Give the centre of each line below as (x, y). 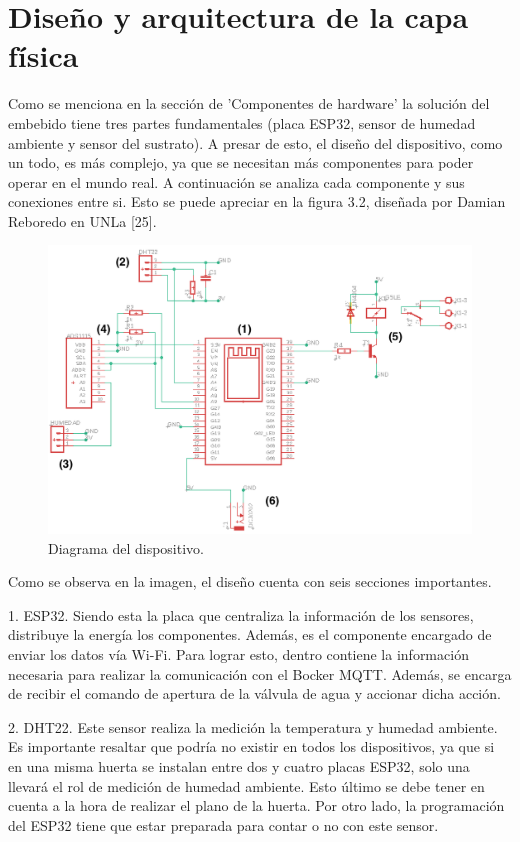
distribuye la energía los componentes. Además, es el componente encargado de (250, 634)
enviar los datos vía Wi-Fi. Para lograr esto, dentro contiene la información (238, 654)
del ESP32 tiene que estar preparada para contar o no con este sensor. (223, 824)
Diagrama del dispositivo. (126, 547)
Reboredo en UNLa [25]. (82, 220)
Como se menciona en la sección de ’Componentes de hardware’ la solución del (249, 103)
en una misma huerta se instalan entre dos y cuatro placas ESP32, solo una (239, 766)
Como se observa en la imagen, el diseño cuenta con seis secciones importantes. (250, 581)
